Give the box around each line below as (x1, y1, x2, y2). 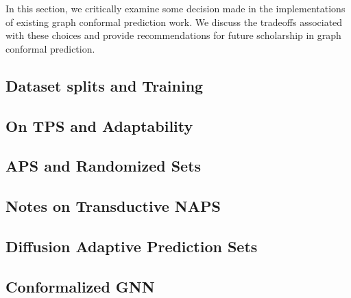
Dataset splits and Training (5, 74, 204, 96)
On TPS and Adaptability (5, 115, 193, 136)
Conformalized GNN (5, 275, 155, 297)
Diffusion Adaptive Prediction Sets (5, 235, 258, 256)
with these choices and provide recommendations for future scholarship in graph (5, 28, 341, 42)
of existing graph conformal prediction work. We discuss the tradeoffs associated (5, 14, 343, 29)
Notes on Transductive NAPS (5, 195, 221, 217)
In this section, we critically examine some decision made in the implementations (5, 1, 346, 15)
